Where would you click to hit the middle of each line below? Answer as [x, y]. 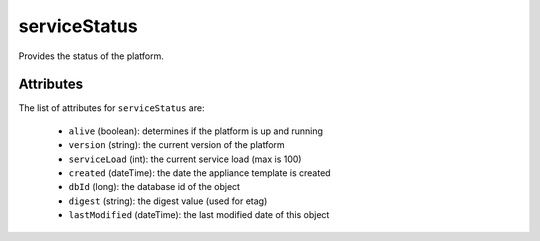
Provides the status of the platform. [91, 56]
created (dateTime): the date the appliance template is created [199, 173]
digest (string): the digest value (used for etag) [168, 201]
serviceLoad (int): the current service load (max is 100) [185, 159]
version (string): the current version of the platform [176, 145]
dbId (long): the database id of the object [154, 187]
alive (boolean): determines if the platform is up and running [196, 131]
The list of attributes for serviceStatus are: [111, 108]
